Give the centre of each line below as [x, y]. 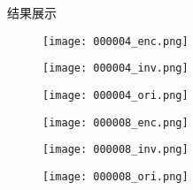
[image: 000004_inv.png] [116, 68]
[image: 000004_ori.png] [116, 95]
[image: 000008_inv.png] [116, 150]
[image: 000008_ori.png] [116, 176]
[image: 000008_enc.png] [116, 122]
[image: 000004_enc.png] [116, 41]
